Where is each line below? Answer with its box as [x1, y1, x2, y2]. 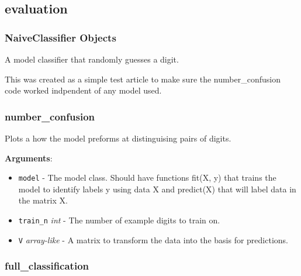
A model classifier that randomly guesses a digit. [5, 53, 179, 65]
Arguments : [5, 151, 53, 164]
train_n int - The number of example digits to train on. [18, 214, 220, 226]
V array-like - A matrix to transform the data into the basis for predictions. [18, 233, 288, 246]
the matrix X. [18, 194, 68, 206]
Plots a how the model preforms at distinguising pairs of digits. [5, 132, 231, 144]
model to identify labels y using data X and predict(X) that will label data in [18, 182, 296, 195]
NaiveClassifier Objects [5, 30, 116, 44]
